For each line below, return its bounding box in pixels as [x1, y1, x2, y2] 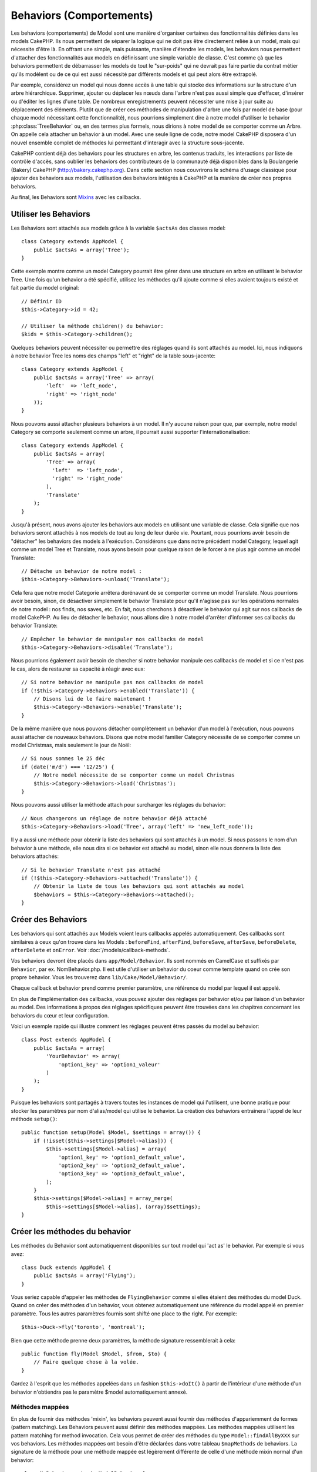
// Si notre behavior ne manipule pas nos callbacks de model [21, 679, 204, 686]
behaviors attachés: [11, 853, 59, 860]
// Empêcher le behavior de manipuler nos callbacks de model [21, 636, 204, 642]
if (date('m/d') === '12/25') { [21, 763, 114, 770]
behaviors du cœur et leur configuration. [11, 1012, 109, 1019]
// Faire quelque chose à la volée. [33, 1359, 139, 1365]
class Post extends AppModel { [21, 1036, 112, 1043]
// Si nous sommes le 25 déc [21, 755, 105, 762]
